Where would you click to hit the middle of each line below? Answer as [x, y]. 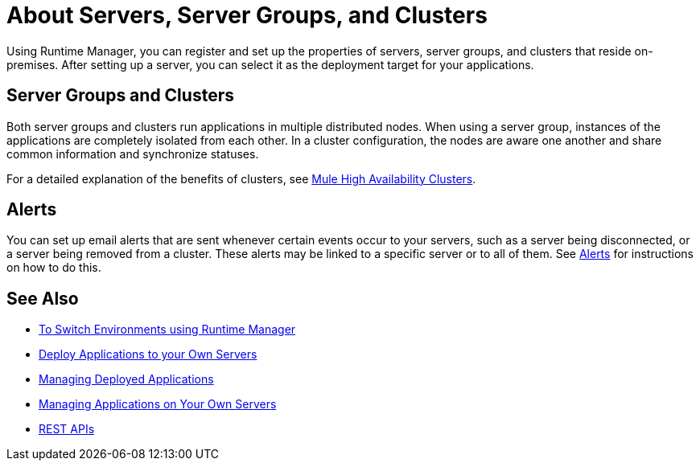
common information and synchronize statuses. [133, 154]
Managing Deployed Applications [126, 379]
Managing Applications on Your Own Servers [158, 404]
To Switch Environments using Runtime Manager [167, 330]
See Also [43, 298]
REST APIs [67, 429]
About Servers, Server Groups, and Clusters [247, 15]
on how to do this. [54, 268]
